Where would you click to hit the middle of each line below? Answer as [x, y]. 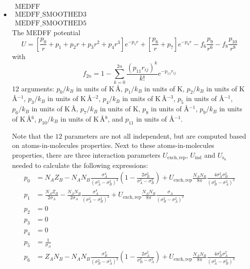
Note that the [33, 135]
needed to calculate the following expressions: [80, 165]
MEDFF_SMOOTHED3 [51, 15]
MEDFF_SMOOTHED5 [51, 24]
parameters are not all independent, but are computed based [155, 135]
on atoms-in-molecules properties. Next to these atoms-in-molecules [113, 145]
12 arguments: [33, 88]
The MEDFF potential [46, 32]
